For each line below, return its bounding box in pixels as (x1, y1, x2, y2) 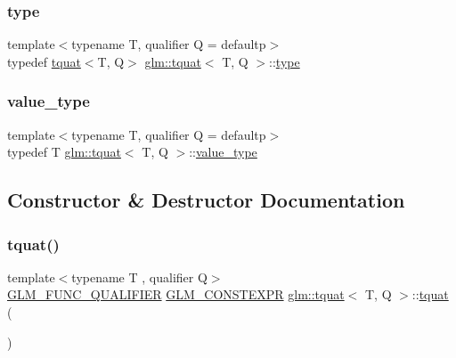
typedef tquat (7, 52, 81, 70)
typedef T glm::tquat (7, 142, 121, 161)
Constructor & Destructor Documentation (7, 186, 405, 214)
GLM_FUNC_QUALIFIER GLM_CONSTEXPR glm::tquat (7, 285, 345, 304)
